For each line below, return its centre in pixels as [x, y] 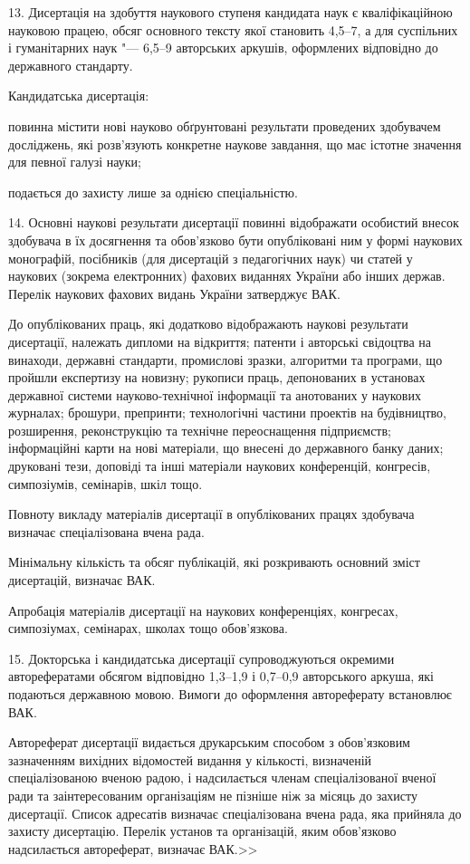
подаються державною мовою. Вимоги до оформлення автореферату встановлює [230, 694]
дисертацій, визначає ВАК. [82, 580]
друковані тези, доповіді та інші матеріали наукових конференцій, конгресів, [220, 466]
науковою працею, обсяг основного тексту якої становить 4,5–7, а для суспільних [233, 29]
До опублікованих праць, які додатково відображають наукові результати [208, 324]
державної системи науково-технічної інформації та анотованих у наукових [215, 394]
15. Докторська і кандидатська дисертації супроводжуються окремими [201, 658]
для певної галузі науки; [75, 162]
